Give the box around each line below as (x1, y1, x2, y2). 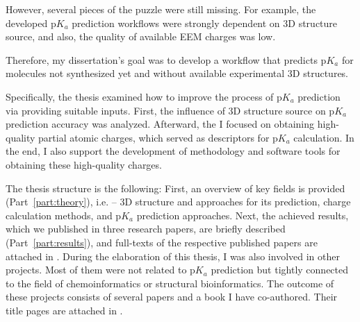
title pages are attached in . (6, 303, 123, 317)
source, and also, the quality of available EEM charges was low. (6, 29, 276, 44)
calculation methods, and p (6, 207, 122, 222)
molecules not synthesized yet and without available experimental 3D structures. (6, 66, 349, 80)
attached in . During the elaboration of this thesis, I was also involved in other (6, 248, 340, 263)
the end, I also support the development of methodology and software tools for (6, 144, 341, 158)
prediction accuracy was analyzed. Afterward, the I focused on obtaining (6, 117, 315, 131)
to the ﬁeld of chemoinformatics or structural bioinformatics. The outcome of (6, 276, 334, 290)
